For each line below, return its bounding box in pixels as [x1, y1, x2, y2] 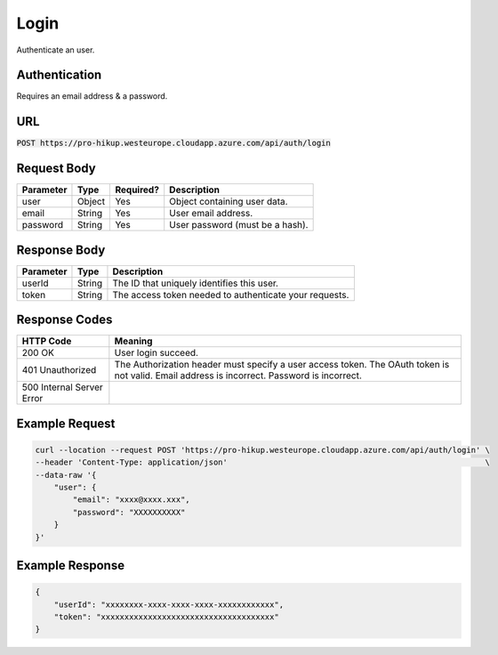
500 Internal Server [21, 381, 104, 393]
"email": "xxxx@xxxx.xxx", [72, 495, 190, 505]
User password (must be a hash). [169, 219, 309, 231]
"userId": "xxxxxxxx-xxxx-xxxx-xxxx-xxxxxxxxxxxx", [53, 599, 285, 610]
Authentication [16, 68, 102, 83]
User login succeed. [114, 347, 199, 360]
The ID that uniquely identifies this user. [112, 277, 279, 289]
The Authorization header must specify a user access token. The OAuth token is [114, 359, 450, 371]
